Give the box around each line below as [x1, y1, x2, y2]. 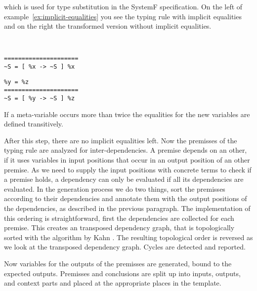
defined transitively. [4, 119, 63, 129]
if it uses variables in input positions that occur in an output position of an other [4, 155, 250, 165]
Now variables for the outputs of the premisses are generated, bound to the [4, 258, 232, 268]
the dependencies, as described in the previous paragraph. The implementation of [4, 203, 251, 213]
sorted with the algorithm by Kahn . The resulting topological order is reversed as [4, 232, 253, 242]
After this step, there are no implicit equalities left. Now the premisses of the [4, 135, 237, 145]
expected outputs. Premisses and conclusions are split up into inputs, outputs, [4, 268, 241, 278]
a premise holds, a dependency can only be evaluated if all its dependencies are [4, 174, 244, 184]
